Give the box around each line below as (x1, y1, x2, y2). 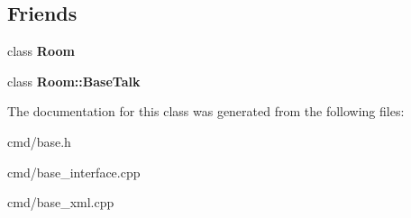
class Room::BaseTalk (7, 71, 141, 90)
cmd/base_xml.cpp (7, 193, 114, 212)
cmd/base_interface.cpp (7, 162, 141, 181)
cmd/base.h (7, 132, 71, 150)
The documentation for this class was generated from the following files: (7, 102, 405, 121)
